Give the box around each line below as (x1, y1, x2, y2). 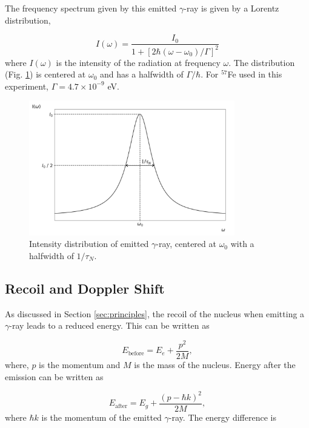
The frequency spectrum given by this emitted (5, 2, 177, 14)
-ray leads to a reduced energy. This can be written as (9, 319, 210, 332)
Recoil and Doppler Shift (5, 278, 165, 297)
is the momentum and (39, 358, 121, 370)
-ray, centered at (156, 237, 216, 250)
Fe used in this (227, 68, 282, 81)
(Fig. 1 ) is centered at (5, 68, 86, 81)
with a (230, 237, 254, 250)
